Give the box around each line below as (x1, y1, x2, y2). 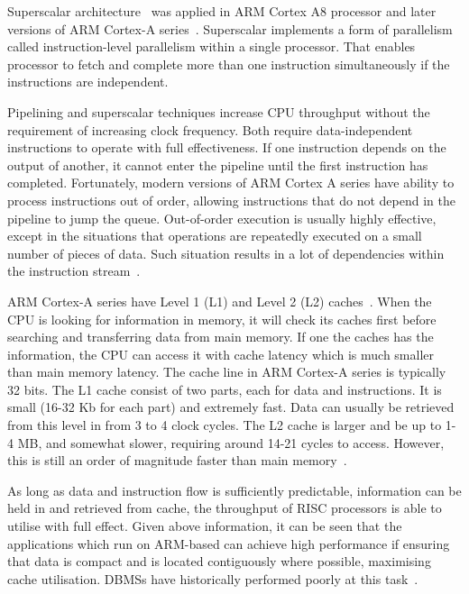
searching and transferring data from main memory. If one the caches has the (7, 327, 434, 346)
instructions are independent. (7, 72, 169, 91)
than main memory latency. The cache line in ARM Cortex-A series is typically (7, 362, 446, 381)
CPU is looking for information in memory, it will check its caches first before (7, 309, 437, 328)
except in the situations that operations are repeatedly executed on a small (7, 226, 422, 245)
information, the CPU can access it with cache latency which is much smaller (7, 344, 435, 363)
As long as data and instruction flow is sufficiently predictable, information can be (7, 480, 462, 499)
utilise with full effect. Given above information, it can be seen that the (7, 516, 402, 535)
